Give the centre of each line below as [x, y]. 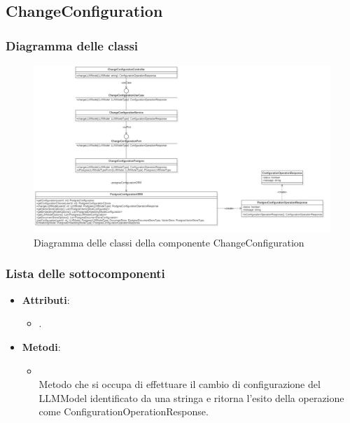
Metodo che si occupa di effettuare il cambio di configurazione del [180, 384]
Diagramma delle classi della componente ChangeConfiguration [169, 242]
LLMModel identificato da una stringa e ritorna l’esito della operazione [191, 397]
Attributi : [46, 299]
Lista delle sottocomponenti [85, 273]
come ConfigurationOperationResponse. [124, 411]
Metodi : [41, 346]
